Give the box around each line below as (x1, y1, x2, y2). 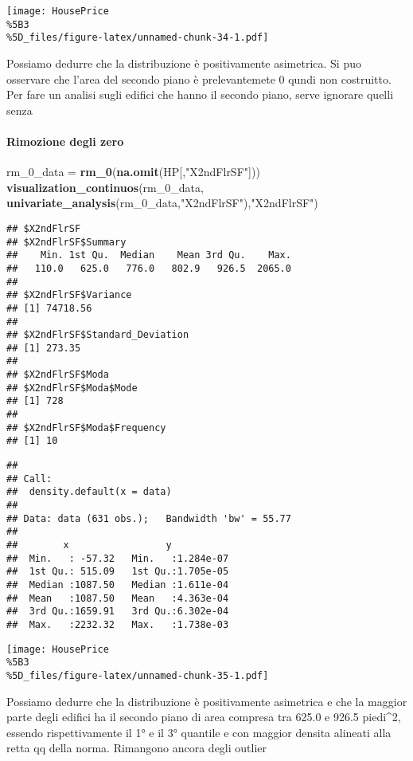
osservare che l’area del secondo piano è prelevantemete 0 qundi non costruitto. (6, 70, 392, 87)
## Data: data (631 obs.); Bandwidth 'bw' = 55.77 (6, 512, 291, 524)
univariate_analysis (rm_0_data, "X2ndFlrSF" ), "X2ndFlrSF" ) (6, 194, 318, 211)
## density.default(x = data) (6, 486, 172, 498)
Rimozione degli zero (6, 132, 124, 149)
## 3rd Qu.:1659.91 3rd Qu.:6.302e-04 (6, 606, 229, 618)
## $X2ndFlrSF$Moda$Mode (6, 382, 138, 394)
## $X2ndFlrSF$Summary (6, 236, 127, 248)
